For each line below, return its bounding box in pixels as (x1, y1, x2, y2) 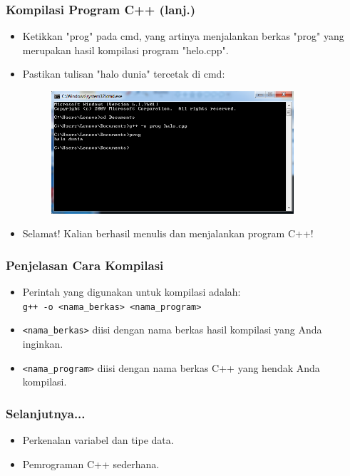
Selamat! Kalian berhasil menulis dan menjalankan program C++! (22, 226, 314, 241)
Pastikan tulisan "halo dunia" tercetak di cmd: (22, 66, 225, 81)
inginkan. (22, 336, 63, 351)
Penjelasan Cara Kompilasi (6, 256, 164, 274)
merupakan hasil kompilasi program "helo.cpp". (22, 42, 229, 57)
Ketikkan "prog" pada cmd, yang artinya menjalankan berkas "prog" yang (22, 29, 344, 43)
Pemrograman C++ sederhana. (22, 456, 160, 471)
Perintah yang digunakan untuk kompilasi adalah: (22, 284, 241, 299)
